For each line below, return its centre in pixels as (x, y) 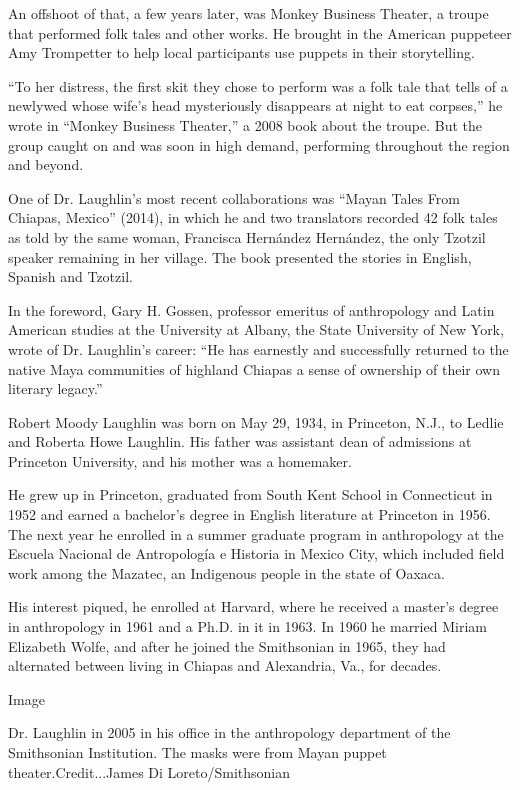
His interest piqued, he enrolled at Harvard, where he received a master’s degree (253, 606)
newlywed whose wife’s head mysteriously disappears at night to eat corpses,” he (255, 105)
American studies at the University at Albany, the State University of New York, (256, 329)
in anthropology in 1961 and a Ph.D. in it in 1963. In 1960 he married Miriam (247, 626)
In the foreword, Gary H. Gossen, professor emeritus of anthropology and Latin (251, 309)
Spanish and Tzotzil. (70, 276)
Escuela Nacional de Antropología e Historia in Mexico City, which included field (256, 553)
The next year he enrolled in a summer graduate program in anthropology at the (256, 533)
